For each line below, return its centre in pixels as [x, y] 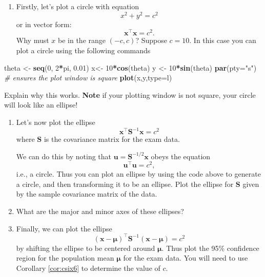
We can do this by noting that [64, 156]
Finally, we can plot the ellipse [64, 228]
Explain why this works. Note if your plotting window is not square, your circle [130, 94]
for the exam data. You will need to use [186, 258]
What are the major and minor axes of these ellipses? [100, 211]
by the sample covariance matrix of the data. [87, 194]
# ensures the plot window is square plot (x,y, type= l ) [88, 78]
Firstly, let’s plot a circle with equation [78, 6]
